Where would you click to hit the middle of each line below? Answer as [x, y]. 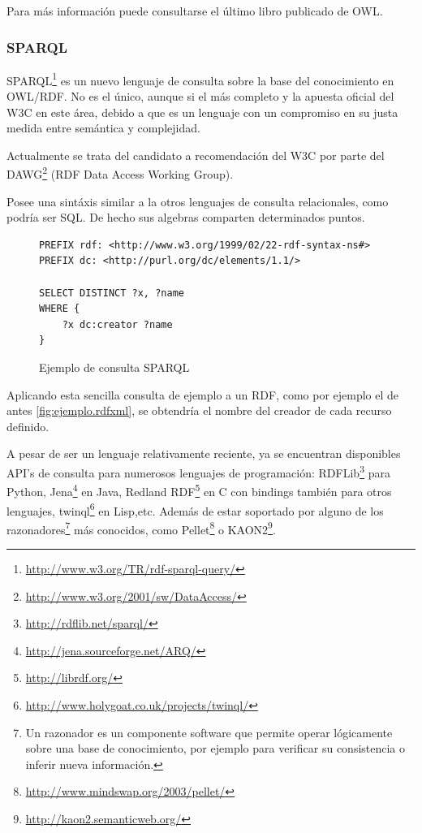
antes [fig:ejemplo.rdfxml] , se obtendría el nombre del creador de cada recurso [199, 410]
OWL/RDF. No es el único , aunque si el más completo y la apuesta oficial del [200, 96]
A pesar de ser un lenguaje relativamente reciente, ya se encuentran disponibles [204, 453]
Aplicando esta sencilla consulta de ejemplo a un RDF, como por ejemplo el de [203, 394]
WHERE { [60, 309]
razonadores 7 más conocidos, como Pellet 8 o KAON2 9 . [141, 528]
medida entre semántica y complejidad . [103, 128]
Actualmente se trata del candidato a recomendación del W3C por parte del [196, 155]
